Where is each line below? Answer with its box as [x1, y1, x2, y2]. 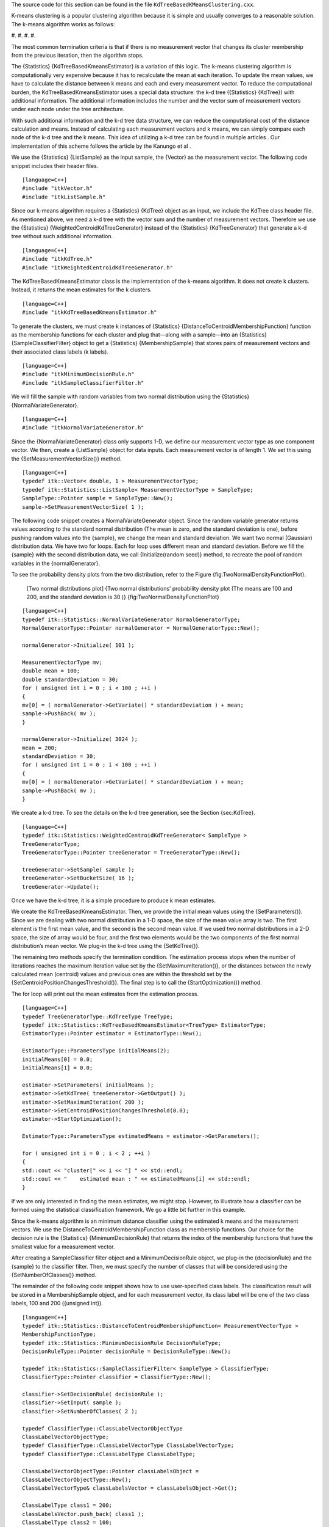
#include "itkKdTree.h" [22, 255, 93, 263]
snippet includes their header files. [11, 162, 99, 169]
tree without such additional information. [11, 233, 113, 240]
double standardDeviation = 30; [22, 676, 119, 683]
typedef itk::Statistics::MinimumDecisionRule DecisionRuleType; [22, 1339, 222, 1346]
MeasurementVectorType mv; [22, 658, 103, 666]
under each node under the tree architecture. [11, 106, 125, 113]
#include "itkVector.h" [22, 185, 93, 192]
